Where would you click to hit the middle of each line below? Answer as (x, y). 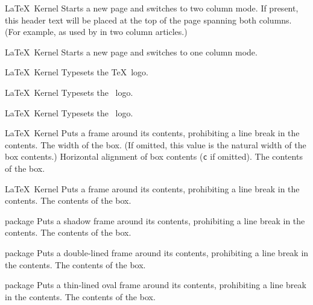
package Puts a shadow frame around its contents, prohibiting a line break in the (155, 220)
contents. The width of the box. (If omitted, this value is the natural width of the (156, 144)
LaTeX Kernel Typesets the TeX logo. (77, 72)
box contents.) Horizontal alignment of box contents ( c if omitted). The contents (154, 156)
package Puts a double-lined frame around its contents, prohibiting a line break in (157, 252)
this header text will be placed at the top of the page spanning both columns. (148, 20)
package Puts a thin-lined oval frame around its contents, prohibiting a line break (156, 285)
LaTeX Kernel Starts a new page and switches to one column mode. (131, 52)
